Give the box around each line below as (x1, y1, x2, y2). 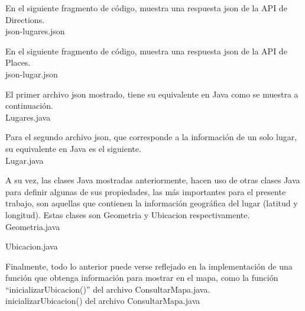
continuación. (5, 99, 53, 112)
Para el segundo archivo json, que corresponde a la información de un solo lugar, (5, 131, 297, 143)
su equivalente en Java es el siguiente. (5, 142, 141, 154)
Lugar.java (5, 154, 44, 166)
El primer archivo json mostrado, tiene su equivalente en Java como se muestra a (5, 88, 298, 100)
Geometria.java (5, 220, 60, 232)
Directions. (5, 13, 45, 25)
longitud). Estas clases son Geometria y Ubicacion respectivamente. (5, 208, 250, 221)
